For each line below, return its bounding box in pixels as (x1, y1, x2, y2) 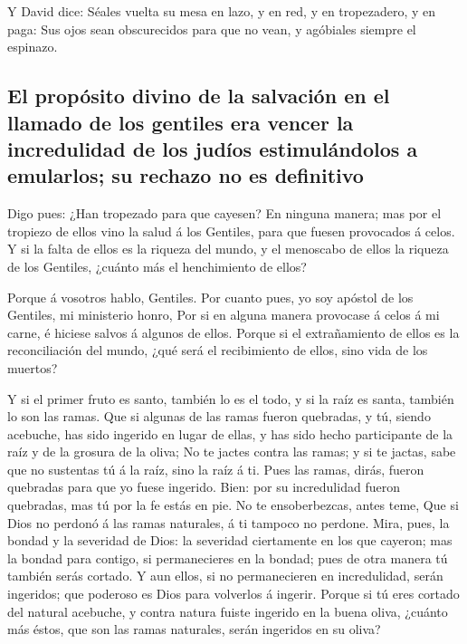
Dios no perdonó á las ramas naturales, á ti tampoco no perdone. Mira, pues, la (7, 513, 450, 532)
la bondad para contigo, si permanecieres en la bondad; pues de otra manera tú (7, 548, 448, 567)
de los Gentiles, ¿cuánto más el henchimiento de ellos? (7, 256, 307, 275)
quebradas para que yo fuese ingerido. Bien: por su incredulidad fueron (7, 477, 400, 496)
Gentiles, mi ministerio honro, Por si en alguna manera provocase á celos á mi (7, 305, 440, 324)
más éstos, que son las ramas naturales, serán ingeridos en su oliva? (7, 620, 381, 639)
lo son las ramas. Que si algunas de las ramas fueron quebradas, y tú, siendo (7, 407, 431, 426)
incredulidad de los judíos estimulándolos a (7, 134, 418, 162)
